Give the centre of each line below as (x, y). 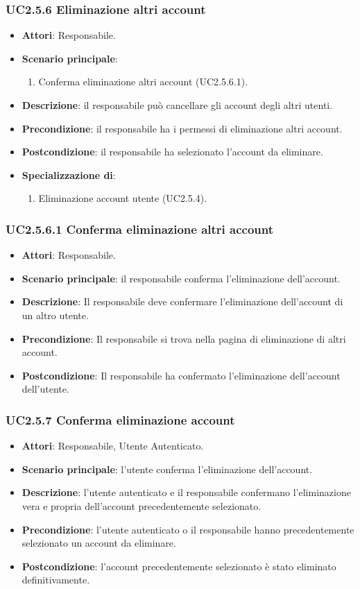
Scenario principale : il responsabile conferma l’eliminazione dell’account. (181, 278)
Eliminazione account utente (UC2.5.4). (123, 198)
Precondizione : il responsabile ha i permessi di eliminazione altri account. (182, 128)
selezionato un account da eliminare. (99, 543)
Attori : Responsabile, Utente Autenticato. (113, 446)
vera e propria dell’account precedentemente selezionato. (142, 505)
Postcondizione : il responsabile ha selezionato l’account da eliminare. (172, 152)
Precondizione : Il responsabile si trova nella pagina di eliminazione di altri (184, 338)
